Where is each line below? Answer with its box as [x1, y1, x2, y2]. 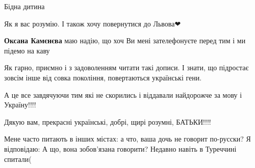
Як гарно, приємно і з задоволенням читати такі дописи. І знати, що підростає [4, 62, 249, 73]
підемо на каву [4, 45, 50, 55]
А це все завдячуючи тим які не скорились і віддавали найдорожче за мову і [4, 89, 242, 100]
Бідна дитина [4, 1, 45, 11]
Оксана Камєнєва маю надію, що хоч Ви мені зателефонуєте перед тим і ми [4, 35, 246, 46]
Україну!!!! [4, 99, 36, 110]
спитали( [4, 153, 32, 164]
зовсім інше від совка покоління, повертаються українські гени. [4, 72, 202, 82]
